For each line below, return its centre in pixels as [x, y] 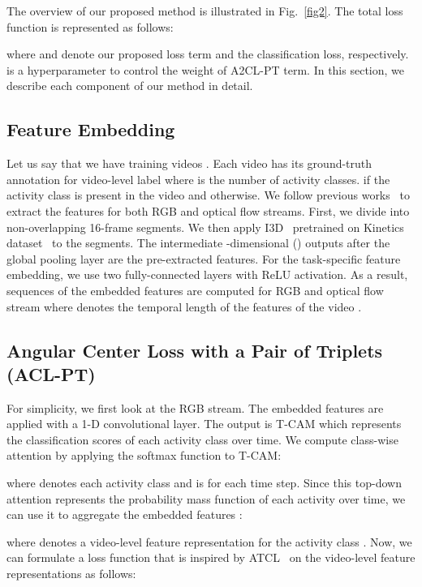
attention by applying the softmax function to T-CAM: [144, 455]
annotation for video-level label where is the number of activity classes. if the [198, 179]
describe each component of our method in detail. [130, 86]
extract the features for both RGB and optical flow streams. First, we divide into [208, 210]
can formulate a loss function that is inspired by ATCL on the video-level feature [211, 557]
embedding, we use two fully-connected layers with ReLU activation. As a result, [207, 274]
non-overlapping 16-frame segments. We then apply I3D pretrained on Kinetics [205, 227]
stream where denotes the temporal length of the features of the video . [184, 306]
